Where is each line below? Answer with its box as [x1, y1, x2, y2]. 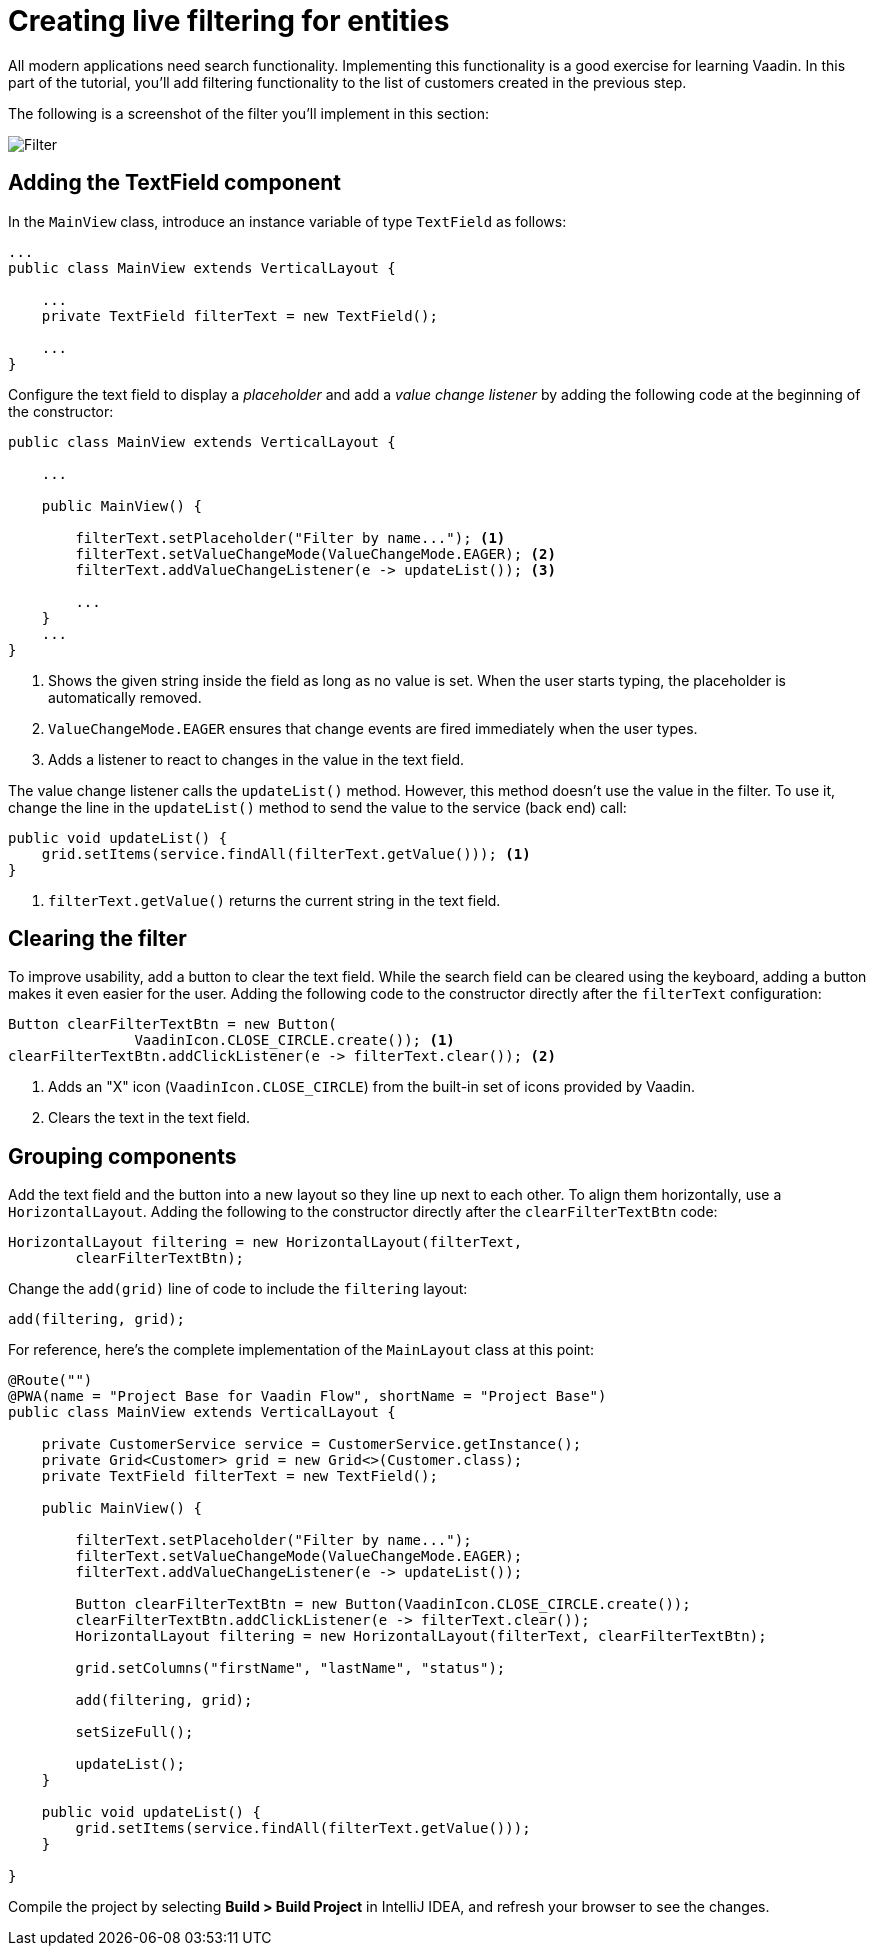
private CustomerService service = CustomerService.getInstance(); [41, 1436, 582, 1453]
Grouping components [8, 1143, 237, 1169]
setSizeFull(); [75, 1724, 194, 1741]
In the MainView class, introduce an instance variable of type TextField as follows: [8, 212, 567, 230]
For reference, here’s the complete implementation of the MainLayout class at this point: [8, 1341, 594, 1359]
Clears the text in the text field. [48, 1109, 251, 1127]
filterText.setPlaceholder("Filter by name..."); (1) [75, 529, 506, 546]
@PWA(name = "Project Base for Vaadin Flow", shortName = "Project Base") [8, 1388, 607, 1405]
